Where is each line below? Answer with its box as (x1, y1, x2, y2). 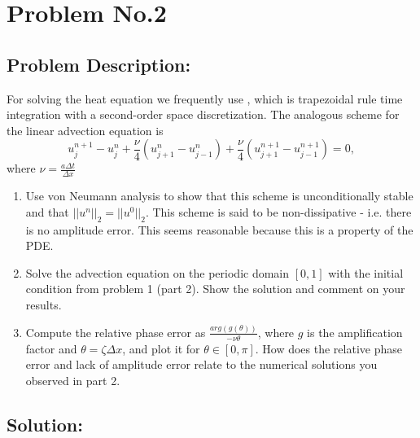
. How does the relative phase (255, 339, 402, 357)
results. (25, 296, 62, 313)
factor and (25, 339, 77, 357)
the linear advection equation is (7, 121, 164, 138)
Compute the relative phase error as (25, 323, 206, 340)
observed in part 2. (25, 371, 120, 388)
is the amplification (307, 323, 403, 340)
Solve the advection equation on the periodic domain (25, 264, 290, 281)
